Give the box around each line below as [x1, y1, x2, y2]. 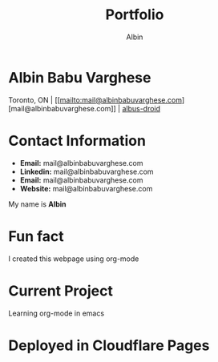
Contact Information [8, 131, 147, 150]
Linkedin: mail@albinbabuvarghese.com [19, 167, 154, 176]
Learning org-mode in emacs [8, 308, 105, 318]
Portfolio [105, 6, 164, 24]
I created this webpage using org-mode [8, 254, 139, 263]
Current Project [8, 282, 114, 300]
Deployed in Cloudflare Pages [8, 336, 210, 354]
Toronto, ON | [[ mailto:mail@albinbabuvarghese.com [8, 95, 183, 105]
